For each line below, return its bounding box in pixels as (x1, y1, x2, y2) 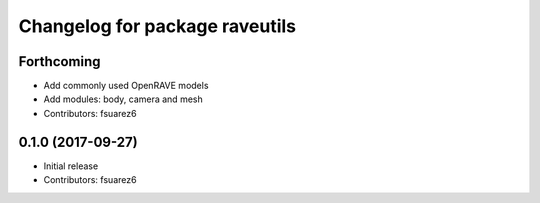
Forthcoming (18, 53, 101, 70)
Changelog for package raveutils (18, 15, 297, 37)
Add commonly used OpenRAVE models (43, 80, 209, 92)
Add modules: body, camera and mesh (43, 93, 204, 105)
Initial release (43, 160, 99, 172)
